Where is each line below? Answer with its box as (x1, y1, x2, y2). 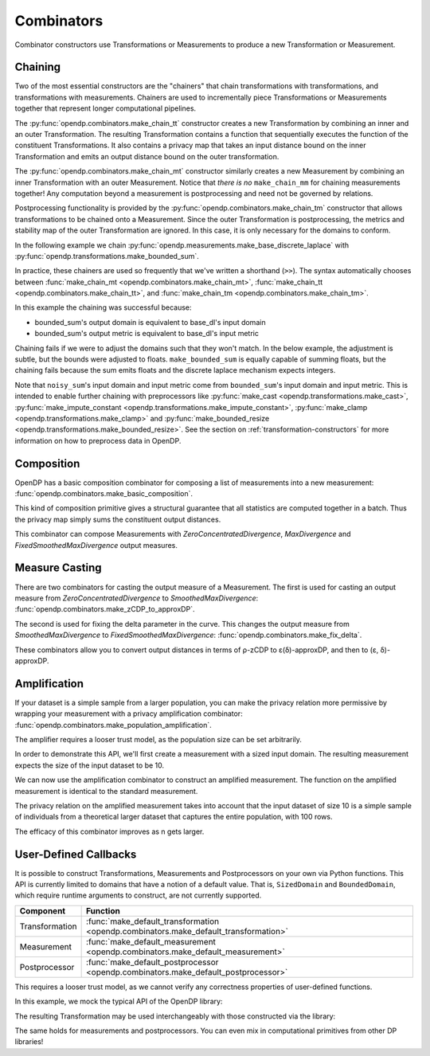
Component (19, 905, 66, 916)
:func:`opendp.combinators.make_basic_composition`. (14, 489, 193, 499)
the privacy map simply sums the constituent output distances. (14, 514, 221, 524)
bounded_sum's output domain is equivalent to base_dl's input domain (34, 317, 266, 327)
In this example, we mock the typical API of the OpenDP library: (14, 996, 223, 1007)
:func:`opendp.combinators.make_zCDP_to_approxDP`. (14, 604, 195, 614)
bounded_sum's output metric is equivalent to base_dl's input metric (34, 329, 259, 338)
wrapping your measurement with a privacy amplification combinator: (14, 709, 243, 718)
